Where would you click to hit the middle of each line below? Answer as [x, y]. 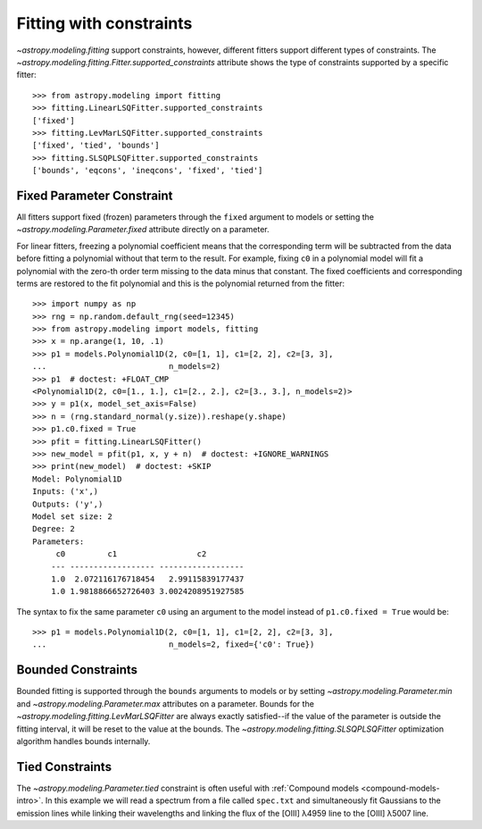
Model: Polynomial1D [77, 479]
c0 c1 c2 [131, 554]
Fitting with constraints [104, 23]
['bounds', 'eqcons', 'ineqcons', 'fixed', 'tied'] [148, 171]
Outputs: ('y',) [68, 504]
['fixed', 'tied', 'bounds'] [96, 146]
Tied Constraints [64, 767]
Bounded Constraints [77, 670]
